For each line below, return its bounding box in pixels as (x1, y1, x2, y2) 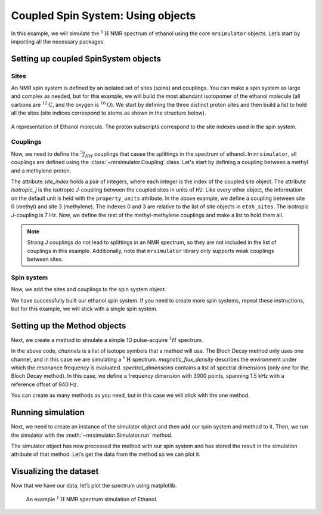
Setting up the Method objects (11, 320, 126, 331)
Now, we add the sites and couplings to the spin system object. (11, 286, 166, 293)
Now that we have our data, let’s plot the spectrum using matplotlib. (11, 482, 177, 489)
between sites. (27, 255, 64, 263)
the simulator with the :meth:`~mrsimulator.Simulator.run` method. (11, 431, 173, 439)
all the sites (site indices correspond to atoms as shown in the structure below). (11, 109, 206, 116)
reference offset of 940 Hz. (11, 381, 79, 388)
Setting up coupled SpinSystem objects (11, 54, 161, 64)
